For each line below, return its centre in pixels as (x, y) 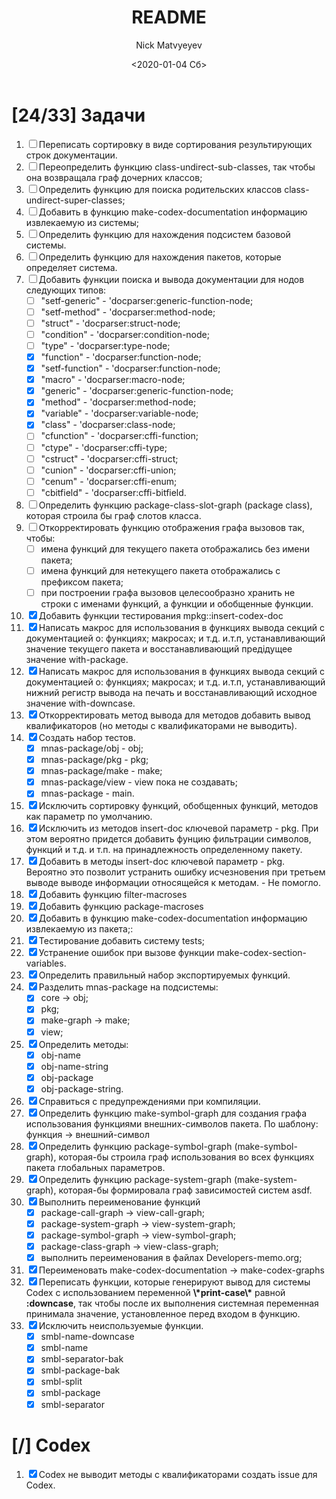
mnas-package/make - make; (101, 771)
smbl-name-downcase (87, 1337)
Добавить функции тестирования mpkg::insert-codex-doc (161, 615)
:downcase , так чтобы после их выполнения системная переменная (172, 1303)
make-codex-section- (262, 953)
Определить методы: (83, 1044)
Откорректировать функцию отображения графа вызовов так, (171, 527)
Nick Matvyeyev (169, 45)
